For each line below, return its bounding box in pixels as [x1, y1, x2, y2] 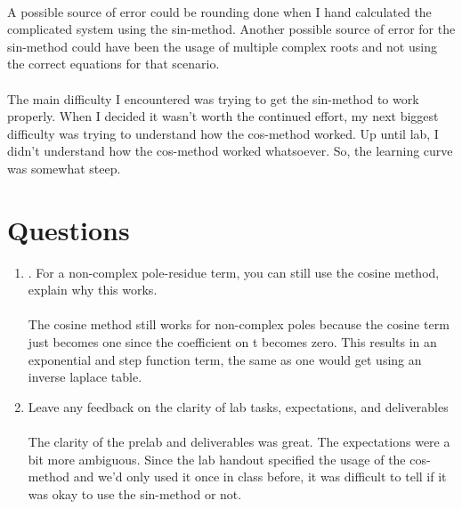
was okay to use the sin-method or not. [28, 484, 242, 503]
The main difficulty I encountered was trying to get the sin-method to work [7, 89, 419, 108]
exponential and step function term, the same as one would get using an [28, 350, 422, 368]
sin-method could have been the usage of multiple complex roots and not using [7, 36, 437, 55]
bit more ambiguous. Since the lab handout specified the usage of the [28, 449, 406, 468]
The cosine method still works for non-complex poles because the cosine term [28, 315, 450, 334]
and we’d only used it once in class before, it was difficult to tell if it [73, 467, 447, 486]
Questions [7, 211, 130, 247]
